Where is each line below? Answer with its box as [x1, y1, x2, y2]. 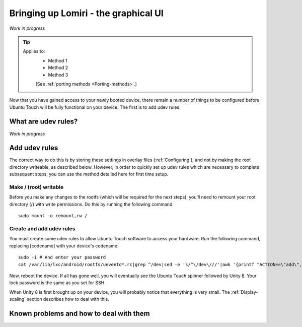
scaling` [9, 296, 26, 302]
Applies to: [23, 48, 45, 54]
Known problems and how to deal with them [9, 309, 150, 317]
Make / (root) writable [9, 184, 64, 191]
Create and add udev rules [9, 225, 75, 232]
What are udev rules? [9, 117, 78, 126]
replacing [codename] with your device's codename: [9, 242, 119, 249]
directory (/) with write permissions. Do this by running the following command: [9, 201, 174, 207]
